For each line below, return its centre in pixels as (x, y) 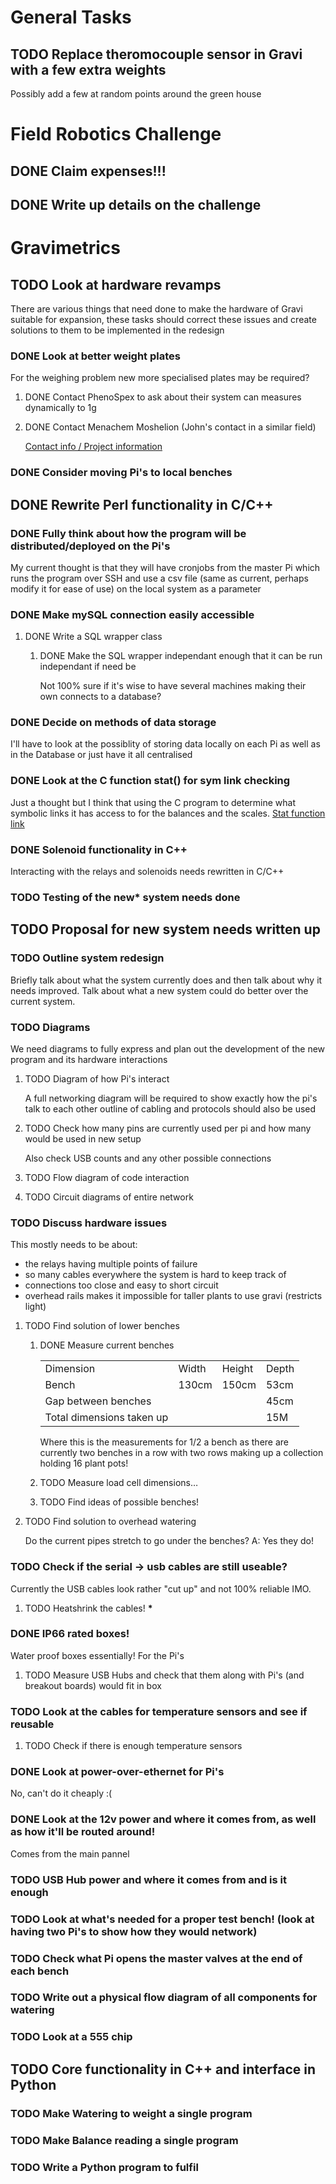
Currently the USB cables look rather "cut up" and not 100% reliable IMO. (161, 1588)
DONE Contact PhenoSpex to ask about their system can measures (163, 397)
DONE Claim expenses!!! (88, 171)
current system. (43, 1001)
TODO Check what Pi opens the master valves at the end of (156, 1958)
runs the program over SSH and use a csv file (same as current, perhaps (159, 578)
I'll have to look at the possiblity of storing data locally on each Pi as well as (165, 744)
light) (35, 1307)
